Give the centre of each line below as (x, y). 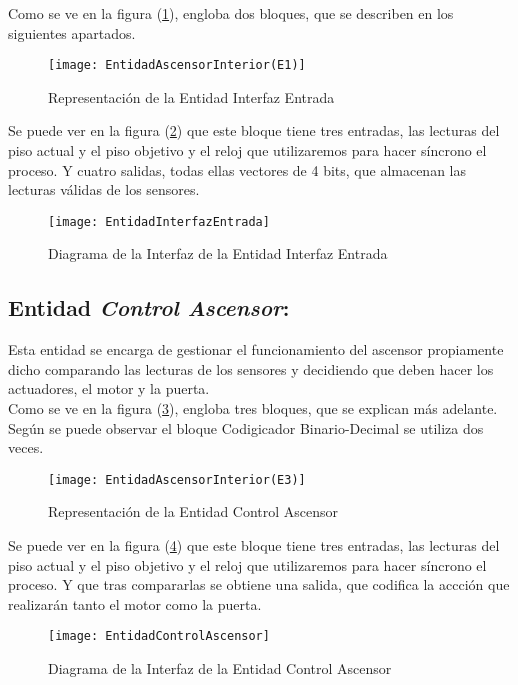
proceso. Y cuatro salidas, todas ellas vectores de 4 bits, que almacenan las (237, 169)
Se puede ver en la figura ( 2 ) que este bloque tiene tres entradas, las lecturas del (254, 130)
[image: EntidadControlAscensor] (159, 636)
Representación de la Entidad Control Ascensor (193, 511)
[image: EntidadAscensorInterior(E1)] (177, 65)
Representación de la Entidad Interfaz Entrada (191, 96)
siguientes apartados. (72, 32)
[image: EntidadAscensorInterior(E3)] (177, 479)
